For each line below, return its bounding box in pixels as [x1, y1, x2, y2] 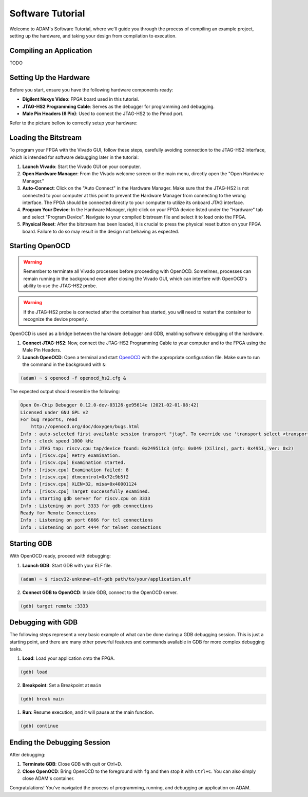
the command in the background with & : [22, 361, 107, 367]
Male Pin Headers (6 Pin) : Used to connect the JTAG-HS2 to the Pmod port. [22, 110, 184, 117]
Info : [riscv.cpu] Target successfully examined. [20, 488, 151, 494]
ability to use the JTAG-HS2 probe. [23, 283, 98, 289]
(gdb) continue [20, 723, 59, 729]
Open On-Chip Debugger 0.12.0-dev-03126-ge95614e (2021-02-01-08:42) [20, 402, 199, 408]
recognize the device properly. [23, 316, 88, 322]
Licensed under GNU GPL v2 [20, 409, 88, 415]
